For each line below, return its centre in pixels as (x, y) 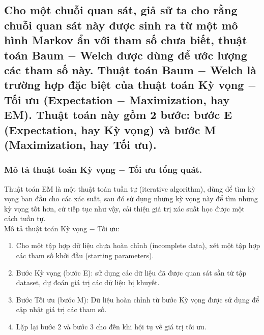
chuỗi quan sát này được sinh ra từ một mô (121, 25)
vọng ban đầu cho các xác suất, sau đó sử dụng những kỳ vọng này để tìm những (131, 199)
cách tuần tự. (25, 218)
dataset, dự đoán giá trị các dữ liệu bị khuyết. (88, 282)
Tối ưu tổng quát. (165, 170)
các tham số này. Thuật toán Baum (99, 69)
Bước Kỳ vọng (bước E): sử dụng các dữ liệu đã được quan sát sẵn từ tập (131, 272)
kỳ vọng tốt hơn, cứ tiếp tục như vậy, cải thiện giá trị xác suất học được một (124, 208)
